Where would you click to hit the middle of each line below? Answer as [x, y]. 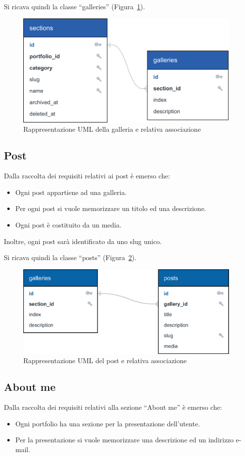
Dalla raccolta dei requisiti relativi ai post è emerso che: [87, 176]
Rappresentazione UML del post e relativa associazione [105, 360]
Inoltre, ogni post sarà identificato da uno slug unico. [83, 241]
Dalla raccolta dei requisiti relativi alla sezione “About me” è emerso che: [113, 407]
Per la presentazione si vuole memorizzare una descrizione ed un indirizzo [124, 440]
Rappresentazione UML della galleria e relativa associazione [112, 129]
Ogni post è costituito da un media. [68, 225]
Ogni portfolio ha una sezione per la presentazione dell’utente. [108, 423]
